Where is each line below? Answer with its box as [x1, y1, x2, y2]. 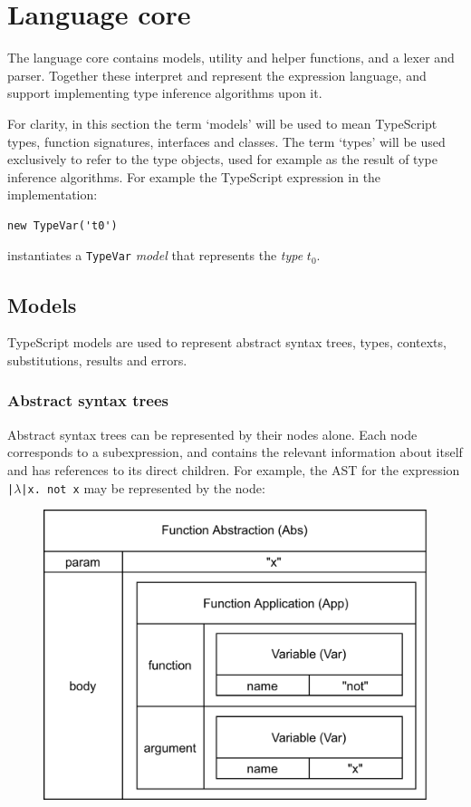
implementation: [7, 185, 98, 204]
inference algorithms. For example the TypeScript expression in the [7, 167, 381, 186]
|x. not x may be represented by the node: [21, 478, 265, 497]
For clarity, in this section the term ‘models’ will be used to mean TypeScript [7, 113, 437, 132]
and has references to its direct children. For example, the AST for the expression [7, 460, 460, 479]
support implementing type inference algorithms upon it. [7, 83, 322, 102]
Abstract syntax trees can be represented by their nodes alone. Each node [7, 424, 418, 443]
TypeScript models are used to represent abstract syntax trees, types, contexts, [7, 333, 447, 352]
